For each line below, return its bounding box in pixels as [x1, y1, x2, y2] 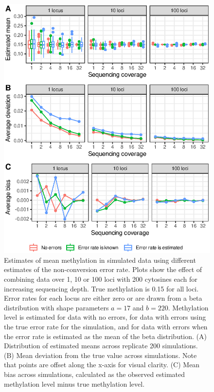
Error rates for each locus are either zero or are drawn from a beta [4, 293, 202, 303]
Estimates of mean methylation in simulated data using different [4, 255, 196, 265]
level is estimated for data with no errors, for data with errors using [4, 312, 206, 322]
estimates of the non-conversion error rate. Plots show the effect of [4, 264, 202, 274]
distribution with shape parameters [4, 302, 109, 312]
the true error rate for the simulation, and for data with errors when [4, 321, 208, 331]
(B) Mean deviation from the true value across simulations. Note [4, 350, 197, 360]
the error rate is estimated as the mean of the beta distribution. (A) [4, 331, 207, 341]
